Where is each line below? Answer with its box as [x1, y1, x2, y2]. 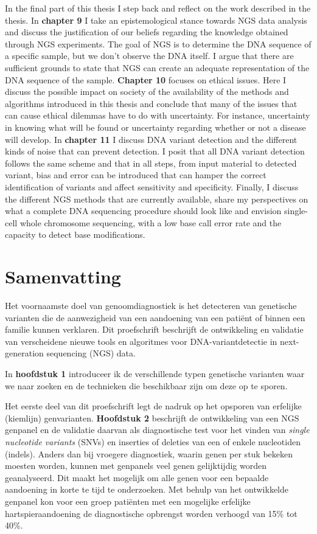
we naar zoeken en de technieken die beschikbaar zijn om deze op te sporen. [5, 379, 288, 392]
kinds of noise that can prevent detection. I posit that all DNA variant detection [5, 145, 305, 158]
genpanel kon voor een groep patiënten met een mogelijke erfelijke [5, 494, 251, 507]
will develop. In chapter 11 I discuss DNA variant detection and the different [5, 133, 298, 145]
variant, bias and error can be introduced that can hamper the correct [5, 168, 266, 181]
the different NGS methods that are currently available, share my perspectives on [5, 192, 308, 205]
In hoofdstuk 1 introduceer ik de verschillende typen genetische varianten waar [5, 367, 305, 380]
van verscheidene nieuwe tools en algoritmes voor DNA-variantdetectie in [5, 335, 277, 347]
